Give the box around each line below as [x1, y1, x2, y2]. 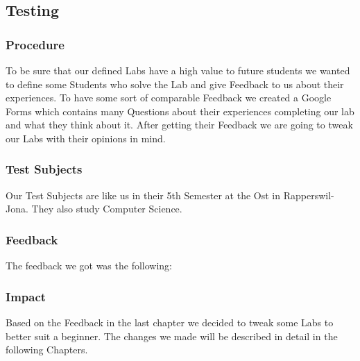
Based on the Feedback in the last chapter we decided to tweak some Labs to [6, 315, 334, 329]
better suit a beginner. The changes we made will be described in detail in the [6, 328, 338, 343]
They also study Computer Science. [31, 201, 182, 216]
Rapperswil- [283, 187, 334, 202]
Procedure [6, 35, 65, 53]
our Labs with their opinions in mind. [6, 131, 166, 145]
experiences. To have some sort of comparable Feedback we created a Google [6, 90, 332, 105]
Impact [6, 287, 46, 305]
